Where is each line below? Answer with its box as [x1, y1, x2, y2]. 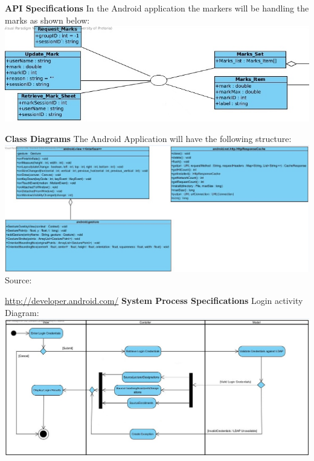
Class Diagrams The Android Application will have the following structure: [5, 132, 292, 145]
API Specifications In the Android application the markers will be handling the [5, 2, 309, 14]
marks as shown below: [5, 13, 90, 26]
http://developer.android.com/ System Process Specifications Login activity [5, 294, 303, 306]
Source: [5, 274, 32, 286]
